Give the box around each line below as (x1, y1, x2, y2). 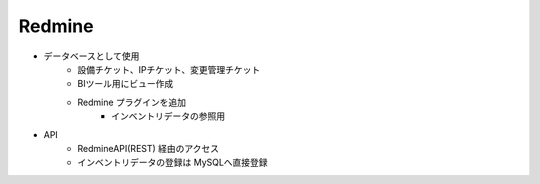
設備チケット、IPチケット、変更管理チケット (77, 63, 261, 75)
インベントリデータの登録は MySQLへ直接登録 (77, 156, 269, 169)
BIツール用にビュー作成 (77, 78, 174, 90)
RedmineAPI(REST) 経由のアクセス (77, 142, 220, 154)
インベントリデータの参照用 (111, 110, 225, 122)
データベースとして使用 (43, 50, 140, 62)
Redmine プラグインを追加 (77, 96, 187, 108)
